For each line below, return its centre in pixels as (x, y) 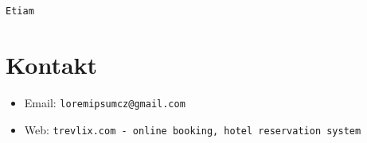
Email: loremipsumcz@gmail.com (105, 103)
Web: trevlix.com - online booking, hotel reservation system (193, 129)
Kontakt (52, 65)
